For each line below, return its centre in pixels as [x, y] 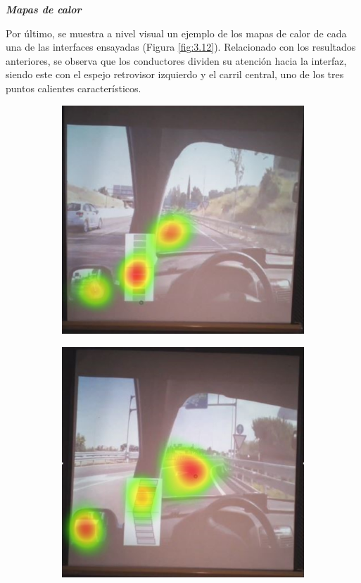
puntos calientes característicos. [74, 88]
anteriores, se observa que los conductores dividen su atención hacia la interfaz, [176, 60]
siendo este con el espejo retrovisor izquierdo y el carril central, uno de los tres [175, 74]
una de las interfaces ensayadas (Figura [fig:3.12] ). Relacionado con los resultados [181, 47]
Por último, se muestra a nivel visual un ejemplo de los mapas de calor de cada [176, 33]
